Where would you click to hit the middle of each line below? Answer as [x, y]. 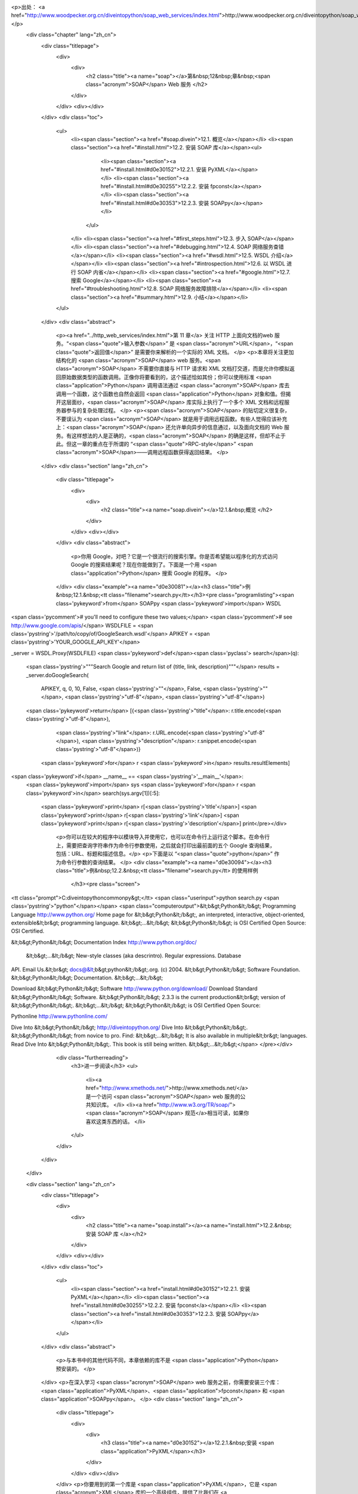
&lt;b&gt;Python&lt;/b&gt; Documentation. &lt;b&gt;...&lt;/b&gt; [87, 978]
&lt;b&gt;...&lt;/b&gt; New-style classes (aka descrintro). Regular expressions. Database [134, 956]
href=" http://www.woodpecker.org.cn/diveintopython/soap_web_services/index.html [115, 16]
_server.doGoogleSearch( [57, 675]
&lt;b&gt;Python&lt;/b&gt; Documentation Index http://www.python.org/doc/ [104, 942]
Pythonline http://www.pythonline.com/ [59, 1017]
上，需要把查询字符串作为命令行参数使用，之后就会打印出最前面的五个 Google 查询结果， [166, 845]
